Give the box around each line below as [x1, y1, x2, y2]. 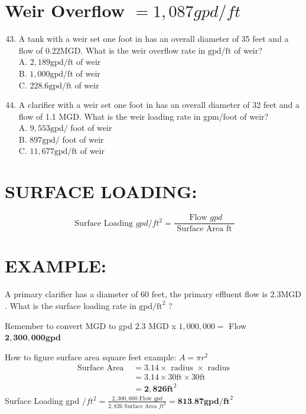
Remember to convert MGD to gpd [5, 319, 132, 331]
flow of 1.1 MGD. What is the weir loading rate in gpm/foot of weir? [18, 110, 269, 122]
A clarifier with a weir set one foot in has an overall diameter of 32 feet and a [18, 98, 300, 111]
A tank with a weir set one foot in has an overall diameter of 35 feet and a [18, 32, 289, 45]
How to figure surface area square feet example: [5, 350, 177, 363]
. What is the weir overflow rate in [80, 44, 206, 56]
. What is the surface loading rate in [5, 299, 136, 311]
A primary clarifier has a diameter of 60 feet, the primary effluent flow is [5, 288, 268, 300]
